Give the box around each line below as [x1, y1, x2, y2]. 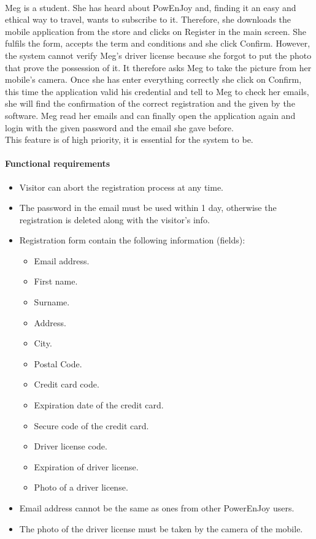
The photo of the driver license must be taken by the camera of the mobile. [19, 522, 303, 535]
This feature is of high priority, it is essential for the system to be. [5, 133, 253, 146]
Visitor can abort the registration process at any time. [19, 180, 224, 193]
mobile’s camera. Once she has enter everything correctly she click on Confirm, [5, 73, 302, 86]
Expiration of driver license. [34, 460, 139, 473]
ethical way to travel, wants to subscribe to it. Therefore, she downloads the [5, 13, 291, 26]
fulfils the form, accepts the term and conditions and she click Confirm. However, [5, 37, 310, 50]
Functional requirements [5, 157, 110, 170]
